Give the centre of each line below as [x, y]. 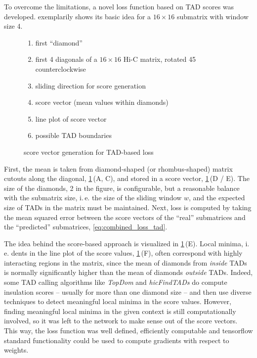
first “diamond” [59, 42]
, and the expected [217, 198]
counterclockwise [61, 68]
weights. [16, 350]
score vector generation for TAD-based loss [89, 152]
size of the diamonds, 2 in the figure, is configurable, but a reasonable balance [122, 188]
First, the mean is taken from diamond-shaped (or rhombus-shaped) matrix [118, 168]
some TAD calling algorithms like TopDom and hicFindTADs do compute [116, 282]
